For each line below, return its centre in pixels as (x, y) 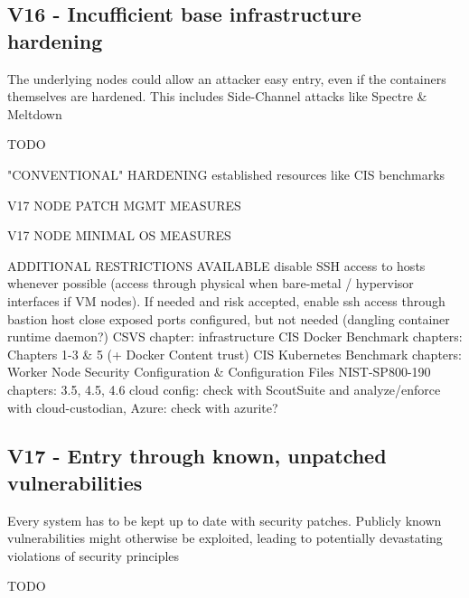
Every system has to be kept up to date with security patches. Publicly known (225, 520)
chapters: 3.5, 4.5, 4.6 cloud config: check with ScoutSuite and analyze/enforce (224, 389)
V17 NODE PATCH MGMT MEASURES (124, 205)
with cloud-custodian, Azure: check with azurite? (143, 407)
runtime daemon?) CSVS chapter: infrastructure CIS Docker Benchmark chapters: (235, 336)
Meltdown (35, 113)
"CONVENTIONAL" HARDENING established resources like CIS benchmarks (226, 174)
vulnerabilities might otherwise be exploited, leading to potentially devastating (225, 538)
